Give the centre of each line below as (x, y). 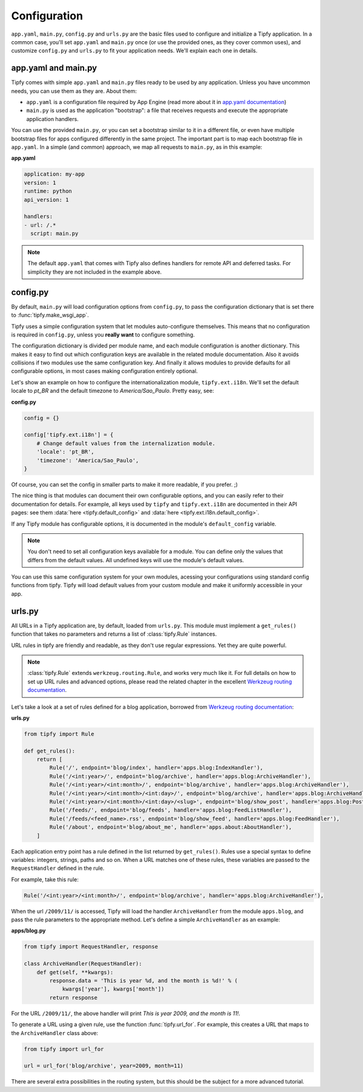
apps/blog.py (28, 931)
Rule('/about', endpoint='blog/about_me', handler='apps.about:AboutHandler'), (171, 827)
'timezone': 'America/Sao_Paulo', (88, 460)
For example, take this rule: (45, 879)
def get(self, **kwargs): (75, 972)
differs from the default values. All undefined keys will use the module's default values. (136, 560)
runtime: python (48, 191)
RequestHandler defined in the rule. (58, 868)
